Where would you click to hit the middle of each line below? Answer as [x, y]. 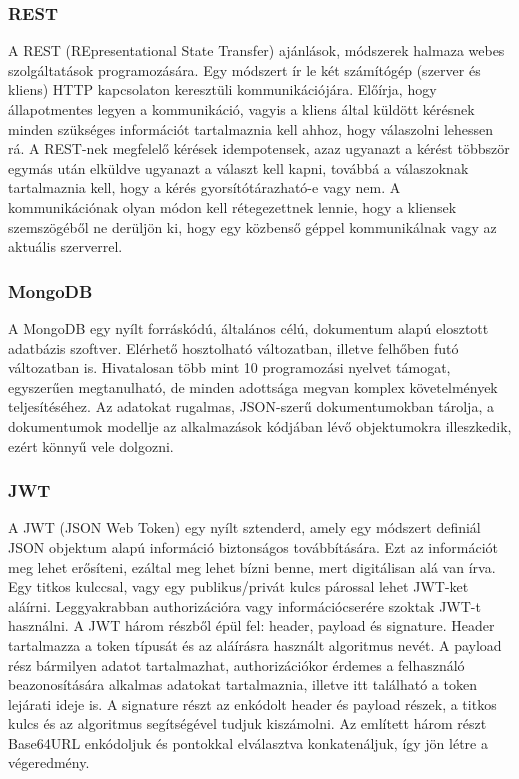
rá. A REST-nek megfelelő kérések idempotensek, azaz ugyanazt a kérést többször [259, 148]
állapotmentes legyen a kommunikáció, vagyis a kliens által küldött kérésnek [241, 109]
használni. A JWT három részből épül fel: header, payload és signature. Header [251, 625]
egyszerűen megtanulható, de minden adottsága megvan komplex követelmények [253, 386]
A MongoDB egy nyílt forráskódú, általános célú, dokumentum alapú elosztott [248, 327]
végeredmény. [49, 762]
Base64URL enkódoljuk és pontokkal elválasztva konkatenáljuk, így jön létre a [248, 742]
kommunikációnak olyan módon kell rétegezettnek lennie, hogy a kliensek [232, 206]
